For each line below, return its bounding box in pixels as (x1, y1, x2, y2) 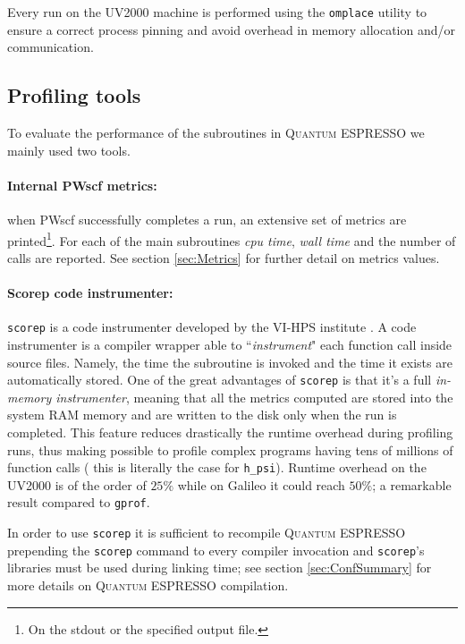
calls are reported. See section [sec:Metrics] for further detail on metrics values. (7, 248, 440, 267)
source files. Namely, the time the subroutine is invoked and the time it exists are (7, 352, 452, 371)
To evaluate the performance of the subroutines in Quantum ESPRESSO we (7, 123, 425, 142)
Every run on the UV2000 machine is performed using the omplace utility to (7, 3, 427, 21)
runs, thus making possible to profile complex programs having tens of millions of (7, 440, 453, 459)
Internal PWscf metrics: (7, 175, 157, 194)
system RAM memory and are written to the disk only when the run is (7, 405, 397, 424)
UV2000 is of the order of (7, 475, 147, 494)
